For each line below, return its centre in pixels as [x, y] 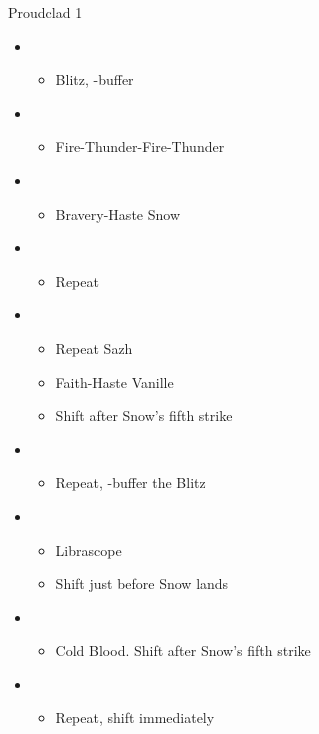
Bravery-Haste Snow [117, 213]
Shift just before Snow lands [142, 583]
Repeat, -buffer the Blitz [130, 482]
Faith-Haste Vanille [114, 381]
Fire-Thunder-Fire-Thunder [140, 146]
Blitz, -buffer [94, 79]
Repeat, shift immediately [135, 717]
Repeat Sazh [94, 347]
